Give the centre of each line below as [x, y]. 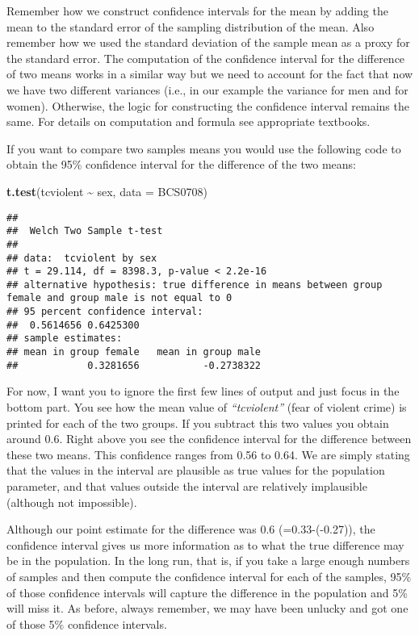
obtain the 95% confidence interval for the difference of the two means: [181, 164]
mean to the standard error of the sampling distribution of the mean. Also [191, 26]
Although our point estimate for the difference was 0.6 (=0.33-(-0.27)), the [191, 529]
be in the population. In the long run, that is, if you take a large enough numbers [208, 561]
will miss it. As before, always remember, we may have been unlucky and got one [207, 608]
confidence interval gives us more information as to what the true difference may [205, 544]
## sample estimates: [65, 339]
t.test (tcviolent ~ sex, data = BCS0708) [107, 191]
